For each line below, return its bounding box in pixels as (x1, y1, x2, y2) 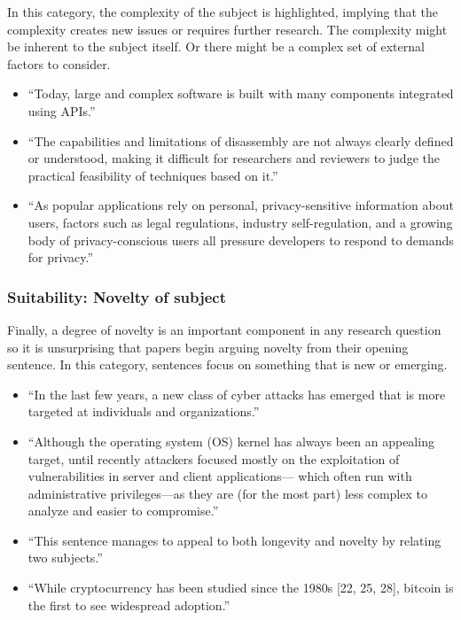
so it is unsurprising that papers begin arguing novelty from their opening (7, 337, 409, 356)
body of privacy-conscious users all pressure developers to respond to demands (27, 230, 454, 249)
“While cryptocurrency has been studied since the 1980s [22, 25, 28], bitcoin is (27, 578, 454, 597)
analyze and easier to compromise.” (27, 501, 219, 520)
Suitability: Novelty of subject (7, 285, 227, 307)
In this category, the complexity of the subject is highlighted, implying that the (7, 3, 439, 20)
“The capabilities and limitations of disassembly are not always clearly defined (27, 131, 454, 150)
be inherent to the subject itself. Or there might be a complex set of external (7, 37, 425, 56)
